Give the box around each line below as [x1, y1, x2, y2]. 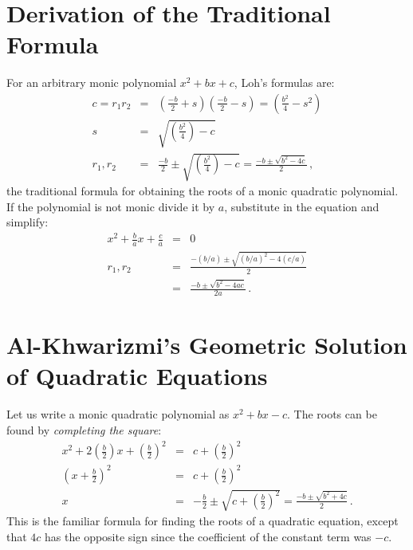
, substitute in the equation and [224, 198, 380, 214]
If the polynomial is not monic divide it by [6, 198, 215, 214]
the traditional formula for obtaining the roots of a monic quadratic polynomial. [6, 183, 399, 199]
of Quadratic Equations [6, 359, 268, 392]
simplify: [6, 214, 49, 230]
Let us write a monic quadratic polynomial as [6, 406, 230, 422]
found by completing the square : [6, 421, 162, 438]
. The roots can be [286, 406, 377, 422]
